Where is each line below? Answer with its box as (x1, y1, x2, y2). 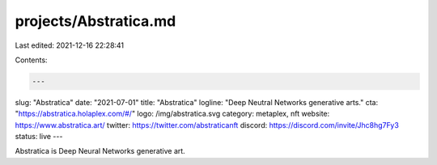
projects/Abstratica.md (15, 12, 176, 30)
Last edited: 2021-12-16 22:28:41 (15, 40, 125, 50)
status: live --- (15, 132, 63, 142)
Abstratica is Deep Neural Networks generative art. (15, 146, 185, 156)
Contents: (15, 55, 48, 65)
